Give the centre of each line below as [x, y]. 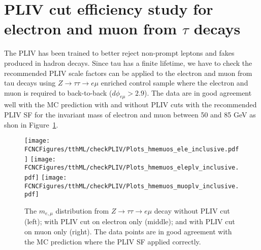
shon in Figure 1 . [31, 124]
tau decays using [30, 83]
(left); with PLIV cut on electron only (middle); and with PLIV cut [130, 221]
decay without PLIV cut [192, 210]
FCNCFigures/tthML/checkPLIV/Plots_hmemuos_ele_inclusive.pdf [132, 149]
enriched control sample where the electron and [174, 83]
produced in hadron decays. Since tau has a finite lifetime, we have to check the [128, 62]
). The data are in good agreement [198, 92]
